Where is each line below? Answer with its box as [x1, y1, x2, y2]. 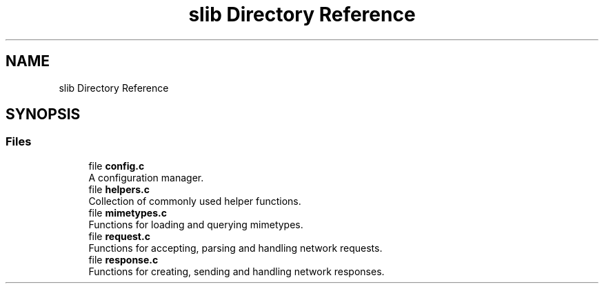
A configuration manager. [88, 171, 204, 183]
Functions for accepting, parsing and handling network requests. [88, 241, 383, 254]
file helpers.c [88, 183, 150, 195]
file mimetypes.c [88, 206, 167, 219]
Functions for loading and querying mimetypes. [88, 218, 303, 230]
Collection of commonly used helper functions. [88, 195, 301, 207]
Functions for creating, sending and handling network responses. [88, 265, 385, 277]
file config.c [88, 159, 145, 172]
